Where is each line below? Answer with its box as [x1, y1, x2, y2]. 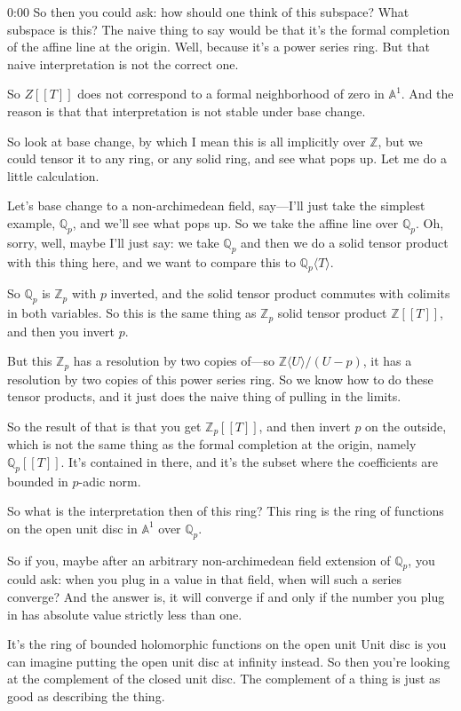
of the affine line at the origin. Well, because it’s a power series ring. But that [7, 37, 430, 56]
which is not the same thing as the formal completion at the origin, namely [7, 435, 417, 454]
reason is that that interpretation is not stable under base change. [7, 101, 366, 120]
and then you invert [7, 321, 115, 340]
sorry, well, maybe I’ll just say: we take [7, 233, 219, 251]
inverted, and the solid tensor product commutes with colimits [110, 284, 450, 303]
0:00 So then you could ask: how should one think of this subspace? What [7, 3, 409, 20]
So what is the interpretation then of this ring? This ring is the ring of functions [7, 502, 444, 520]
